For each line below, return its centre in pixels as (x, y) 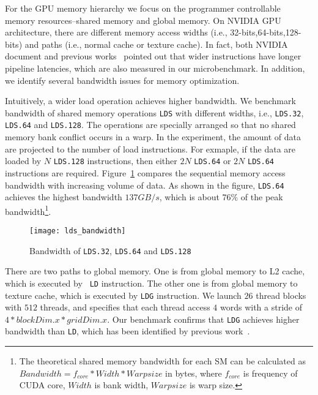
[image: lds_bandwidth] (78, 231)
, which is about (189, 197)
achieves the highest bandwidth (64, 197)
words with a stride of (261, 307)
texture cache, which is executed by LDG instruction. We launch (123, 295)
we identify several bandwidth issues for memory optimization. (122, 80)
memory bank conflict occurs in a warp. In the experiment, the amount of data (153, 137)
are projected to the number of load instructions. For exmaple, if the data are (150, 149)
